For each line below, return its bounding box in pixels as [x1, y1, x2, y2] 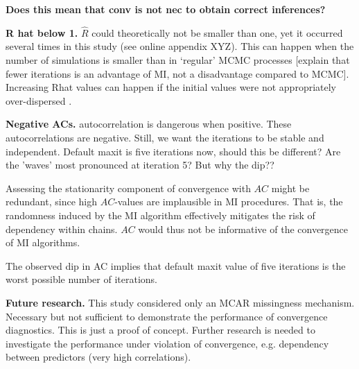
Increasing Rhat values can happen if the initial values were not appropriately [6, 80, 336, 94]
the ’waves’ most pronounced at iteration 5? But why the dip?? [6, 157, 274, 172]
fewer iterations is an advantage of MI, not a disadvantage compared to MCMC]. [6, 66, 349, 80]
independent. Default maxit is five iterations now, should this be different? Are [6, 144, 341, 158]
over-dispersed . [6, 93, 72, 108]
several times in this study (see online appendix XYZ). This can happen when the [6, 39, 354, 53]
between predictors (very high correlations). [6, 350, 191, 364]
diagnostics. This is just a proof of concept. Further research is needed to [6, 323, 315, 337]
